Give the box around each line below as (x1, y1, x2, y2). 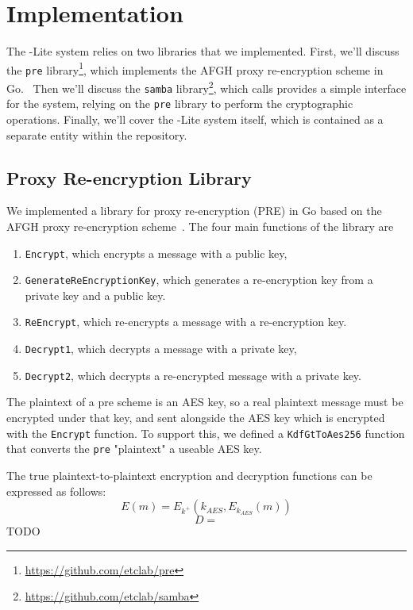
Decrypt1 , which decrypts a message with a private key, (25, 340, 297, 357)
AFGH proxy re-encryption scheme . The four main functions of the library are (6, 217, 394, 234)
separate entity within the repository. (6, 126, 187, 143)
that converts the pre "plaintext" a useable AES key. (6, 440, 262, 457)
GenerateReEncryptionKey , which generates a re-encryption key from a (25, 271, 373, 288)
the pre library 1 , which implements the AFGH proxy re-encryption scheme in (6, 59, 384, 78)
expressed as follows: (6, 482, 106, 499)
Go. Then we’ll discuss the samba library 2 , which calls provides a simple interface (6, 78, 407, 96)
